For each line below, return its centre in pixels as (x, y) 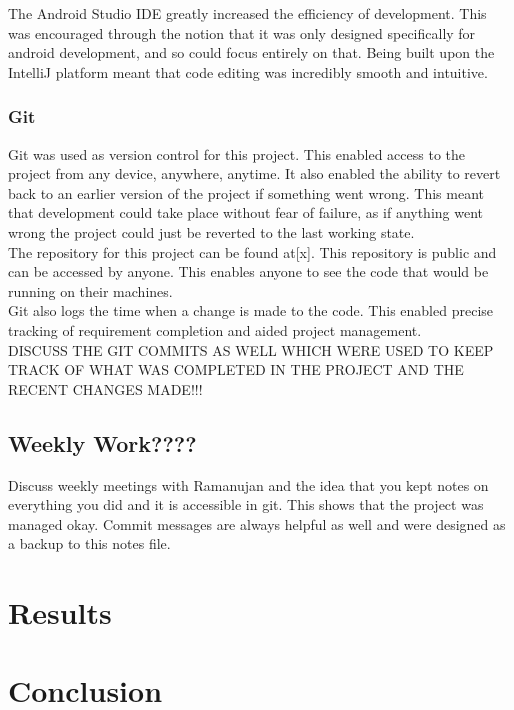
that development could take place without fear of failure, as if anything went (246, 212)
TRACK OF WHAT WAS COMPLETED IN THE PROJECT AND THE (236, 369)
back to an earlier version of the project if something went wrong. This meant (246, 192)
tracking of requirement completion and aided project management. (215, 329)
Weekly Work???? (102, 442)
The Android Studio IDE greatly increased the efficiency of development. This (247, 13)
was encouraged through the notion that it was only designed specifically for (242, 32)
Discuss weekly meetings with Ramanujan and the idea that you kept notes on (248, 484)
